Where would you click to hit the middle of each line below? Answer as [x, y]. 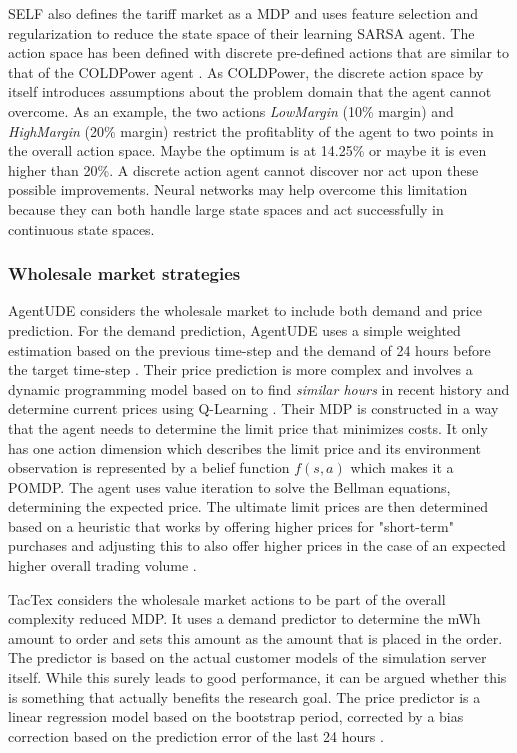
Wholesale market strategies [124, 273]
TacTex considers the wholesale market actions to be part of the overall [227, 598]
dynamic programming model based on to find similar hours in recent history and [259, 388]
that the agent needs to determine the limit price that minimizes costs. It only [248, 427]
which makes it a [402, 467]
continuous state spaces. [81, 228]
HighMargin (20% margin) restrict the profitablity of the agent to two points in [251, 130]
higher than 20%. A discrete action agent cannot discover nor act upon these [243, 169]
